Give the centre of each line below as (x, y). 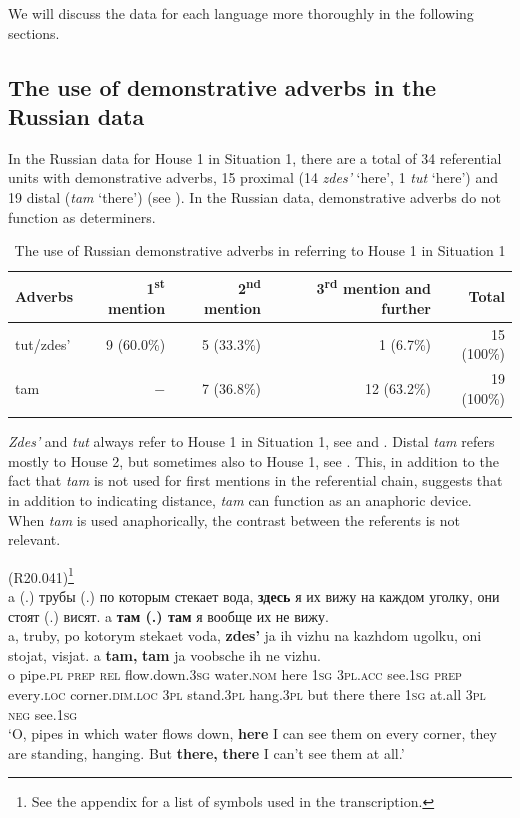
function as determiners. (82, 216)
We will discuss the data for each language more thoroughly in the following (241, 13)
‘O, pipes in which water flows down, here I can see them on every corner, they (252, 733)
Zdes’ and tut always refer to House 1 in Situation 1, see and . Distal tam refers (251, 441)
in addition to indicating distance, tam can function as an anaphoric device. (240, 500)
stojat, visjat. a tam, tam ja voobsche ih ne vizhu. (164, 654)
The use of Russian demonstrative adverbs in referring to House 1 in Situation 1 (260, 250)
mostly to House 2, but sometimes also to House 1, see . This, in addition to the (253, 460)
